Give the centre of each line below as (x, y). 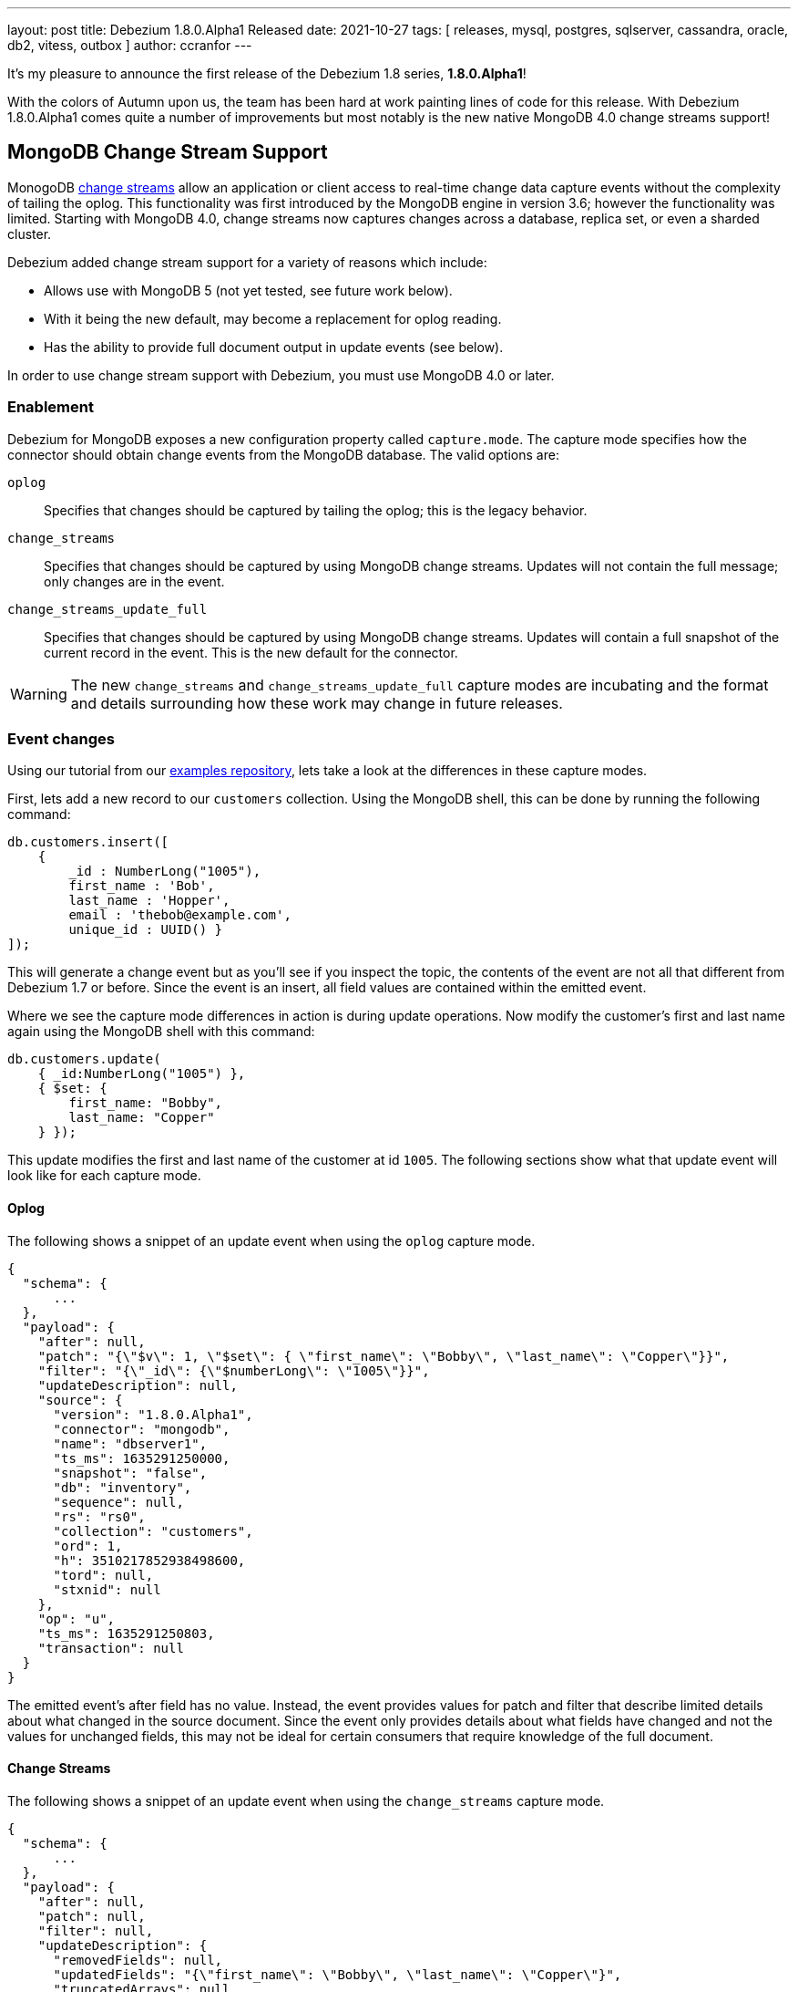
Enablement (51, 407)
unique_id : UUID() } (146, 930)
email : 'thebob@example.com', (180, 915)
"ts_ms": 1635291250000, (142, 1458)
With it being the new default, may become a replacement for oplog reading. (273, 318)
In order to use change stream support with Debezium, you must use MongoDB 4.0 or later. (281, 375)
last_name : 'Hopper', (149, 901)
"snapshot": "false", (130, 1473)
